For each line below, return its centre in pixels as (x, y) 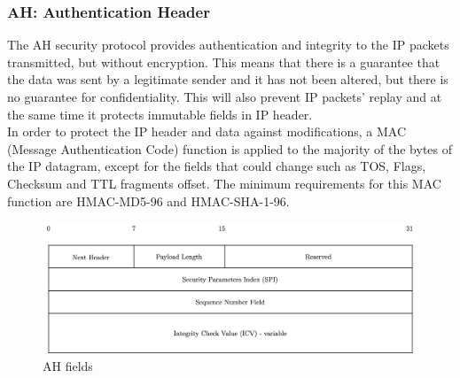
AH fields (68, 365)
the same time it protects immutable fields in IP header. (160, 114)
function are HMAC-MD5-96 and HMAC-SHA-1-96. (148, 201)
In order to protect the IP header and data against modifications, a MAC (207, 131)
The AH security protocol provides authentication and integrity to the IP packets (228, 45)
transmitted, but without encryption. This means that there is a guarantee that (224, 62)
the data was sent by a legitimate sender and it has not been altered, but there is (228, 79)
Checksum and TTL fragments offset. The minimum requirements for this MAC (224, 183)
